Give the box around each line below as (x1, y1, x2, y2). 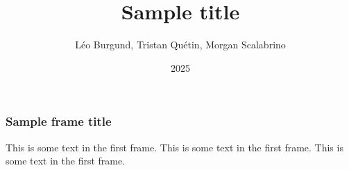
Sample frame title (6, 113, 112, 130)
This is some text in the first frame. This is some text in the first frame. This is (6, 140, 343, 154)
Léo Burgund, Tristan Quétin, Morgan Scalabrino (75, 37, 286, 52)
